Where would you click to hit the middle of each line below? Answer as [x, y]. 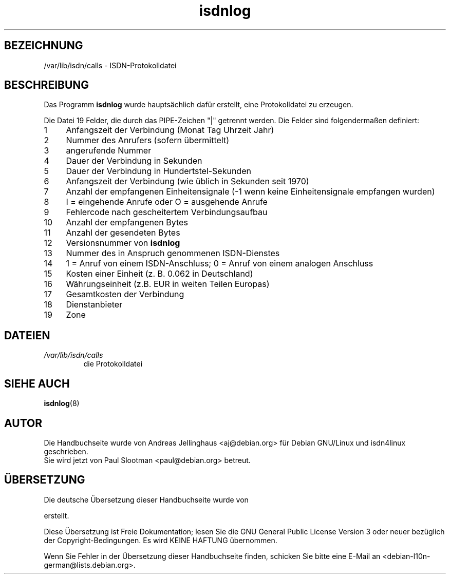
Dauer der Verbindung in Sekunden [134, 161]
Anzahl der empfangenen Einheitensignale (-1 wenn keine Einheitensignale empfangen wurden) [250, 192]
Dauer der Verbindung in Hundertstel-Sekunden [158, 171]
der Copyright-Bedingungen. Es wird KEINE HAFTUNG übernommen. [161, 540]
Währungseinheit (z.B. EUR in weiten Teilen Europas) [168, 284]
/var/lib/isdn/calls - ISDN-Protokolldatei [110, 65]
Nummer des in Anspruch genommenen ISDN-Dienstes [173, 253]
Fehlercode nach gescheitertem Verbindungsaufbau [167, 212]
